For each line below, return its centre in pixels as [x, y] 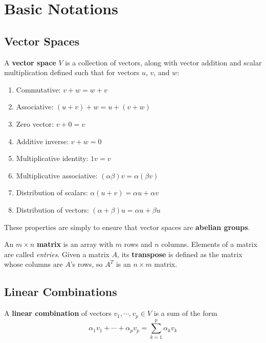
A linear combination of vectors [58, 313]
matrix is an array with [75, 244]
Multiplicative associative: [57, 175]
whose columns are [34, 264]
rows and [138, 244]
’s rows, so [86, 264]
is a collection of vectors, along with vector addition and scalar [163, 62]
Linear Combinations [61, 292]
